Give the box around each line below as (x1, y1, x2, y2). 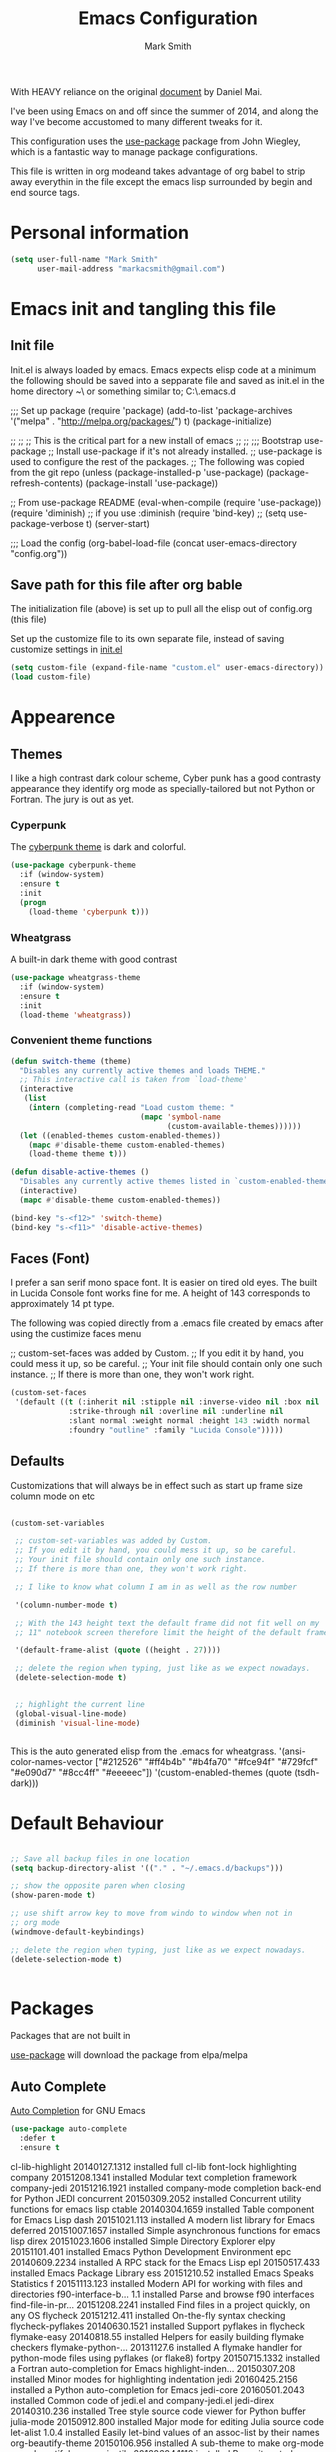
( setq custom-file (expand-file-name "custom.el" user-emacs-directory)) (10, 663, 325, 673)
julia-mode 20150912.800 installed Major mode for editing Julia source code (10, 2415, 325, 2427)
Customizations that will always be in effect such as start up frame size (10, 1479, 303, 1491)
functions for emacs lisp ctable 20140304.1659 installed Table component (10, 2203, 315, 2215)
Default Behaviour (10, 1812, 164, 1834)
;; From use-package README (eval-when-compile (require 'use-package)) (10, 496, 322, 508)
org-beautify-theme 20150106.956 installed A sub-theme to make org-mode (10, 2437, 325, 2449)
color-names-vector (10, 1755, 93, 1767)
